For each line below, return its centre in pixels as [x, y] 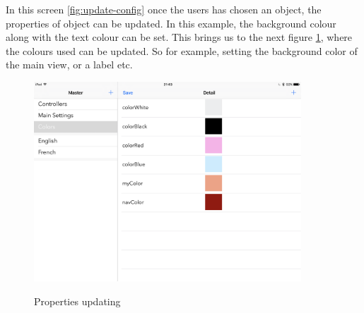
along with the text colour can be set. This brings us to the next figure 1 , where [179, 37]
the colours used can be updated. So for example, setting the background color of [182, 50]
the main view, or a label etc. [69, 65]
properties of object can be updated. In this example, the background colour [171, 23]
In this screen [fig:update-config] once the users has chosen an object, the [164, 9]
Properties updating [77, 301]
